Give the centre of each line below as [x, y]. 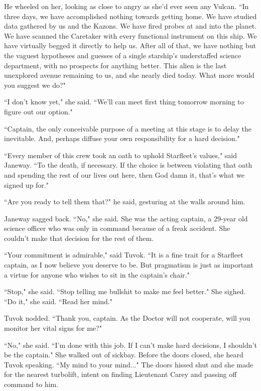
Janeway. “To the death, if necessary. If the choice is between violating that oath [128, 165]
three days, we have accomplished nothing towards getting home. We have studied [130, 16]
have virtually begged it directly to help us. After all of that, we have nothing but [130, 45]
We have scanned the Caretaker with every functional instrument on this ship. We [130, 35]
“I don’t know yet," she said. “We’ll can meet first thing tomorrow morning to [124, 102]
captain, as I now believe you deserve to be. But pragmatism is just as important [129, 265]
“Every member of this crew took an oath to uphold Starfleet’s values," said [121, 155]
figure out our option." [38, 111]
